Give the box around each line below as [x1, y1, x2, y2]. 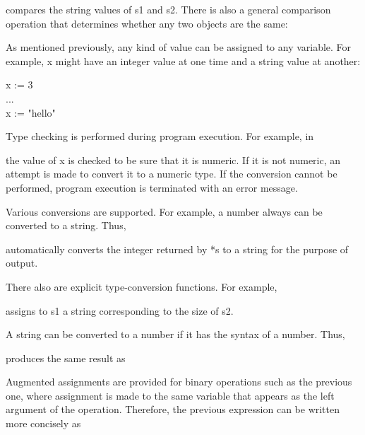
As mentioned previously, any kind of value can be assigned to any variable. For [6, 40, 352, 54]
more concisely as [6, 416, 81, 431]
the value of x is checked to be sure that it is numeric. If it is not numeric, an [6, 152, 341, 167]
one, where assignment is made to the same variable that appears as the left [6, 388, 335, 402]
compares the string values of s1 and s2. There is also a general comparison [6, 2, 331, 16]
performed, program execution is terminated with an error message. [6, 180, 298, 195]
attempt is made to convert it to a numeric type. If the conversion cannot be [6, 166, 337, 181]
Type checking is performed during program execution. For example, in [6, 129, 314, 144]
